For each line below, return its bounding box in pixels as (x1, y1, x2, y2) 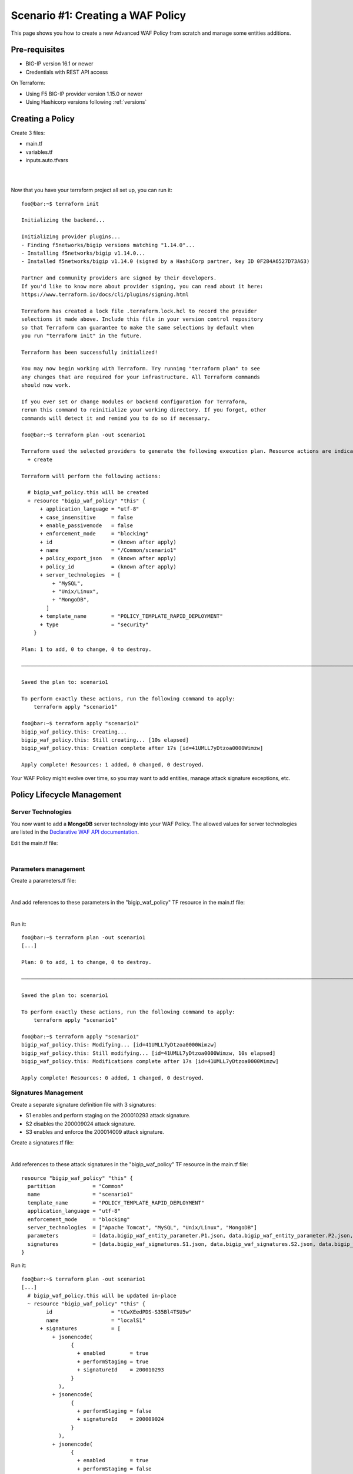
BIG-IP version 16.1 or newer (25, 60, 94, 67)
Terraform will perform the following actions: (21, 472, 161, 479)
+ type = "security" (39, 621, 149, 628)
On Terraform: (11, 80, 45, 87)
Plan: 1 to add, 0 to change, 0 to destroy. (21, 646, 152, 653)
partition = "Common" (27, 1183, 124, 1189)
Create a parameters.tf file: (11, 877, 76, 884)
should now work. (21, 382, 71, 389)
